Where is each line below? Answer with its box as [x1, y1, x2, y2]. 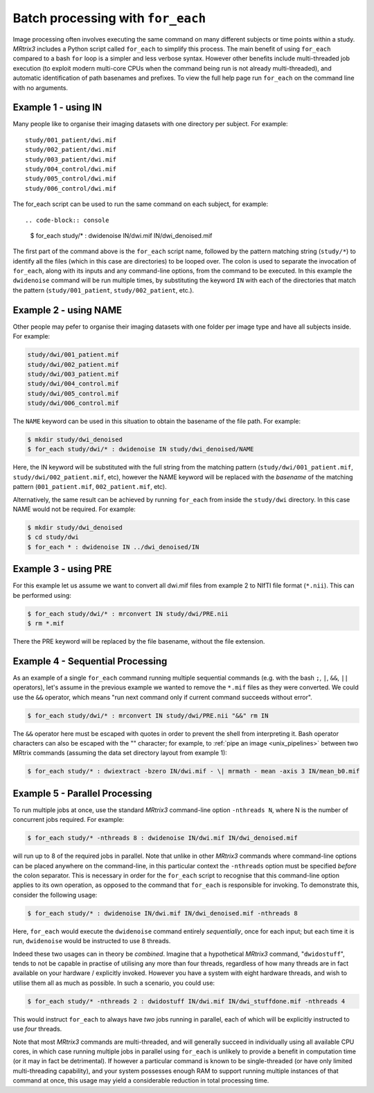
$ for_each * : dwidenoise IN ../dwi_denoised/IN [27, 543, 199, 551]
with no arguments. [12, 83, 69, 92]
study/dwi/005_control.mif [27, 389, 119, 397]
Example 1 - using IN [12, 101, 103, 114]
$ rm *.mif [27, 619, 64, 628]
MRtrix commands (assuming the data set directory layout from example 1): [12, 749, 228, 757]
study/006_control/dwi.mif [25, 184, 117, 192]
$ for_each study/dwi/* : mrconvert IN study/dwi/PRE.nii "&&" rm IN [27, 712, 269, 719]
